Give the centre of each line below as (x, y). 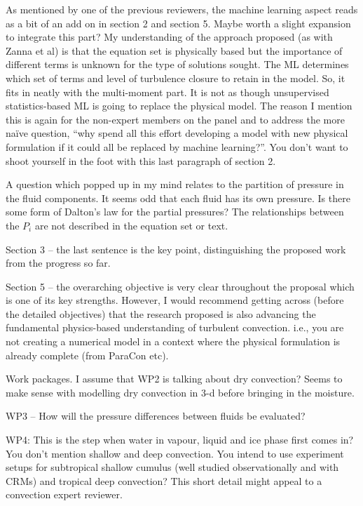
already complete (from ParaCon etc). (87, 355)
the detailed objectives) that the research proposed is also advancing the (161, 313)
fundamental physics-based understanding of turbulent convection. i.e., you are (175, 327)
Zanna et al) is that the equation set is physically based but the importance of (174, 50)
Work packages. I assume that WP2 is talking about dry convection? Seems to (174, 379)
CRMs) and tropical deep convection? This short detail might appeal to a (164, 480)
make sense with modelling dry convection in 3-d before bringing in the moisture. (180, 392)
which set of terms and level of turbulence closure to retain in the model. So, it (176, 78)
